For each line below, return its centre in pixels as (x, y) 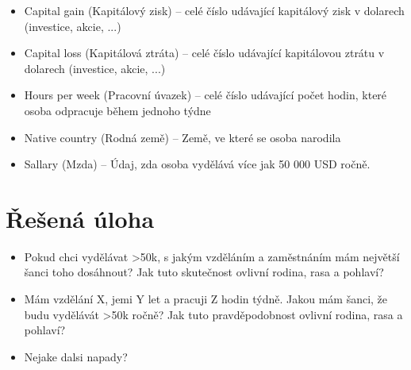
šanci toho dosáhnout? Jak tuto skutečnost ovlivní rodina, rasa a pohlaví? (204, 272)
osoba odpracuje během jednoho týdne (117, 110)
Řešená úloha (80, 218)
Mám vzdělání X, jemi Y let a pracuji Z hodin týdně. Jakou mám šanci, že (206, 299)
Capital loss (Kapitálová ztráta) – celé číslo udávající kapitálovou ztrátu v (204, 53)
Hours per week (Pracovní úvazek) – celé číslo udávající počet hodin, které (205, 95)
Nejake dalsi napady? (76, 356)
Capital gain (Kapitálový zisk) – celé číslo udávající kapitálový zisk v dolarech (214, 10)
